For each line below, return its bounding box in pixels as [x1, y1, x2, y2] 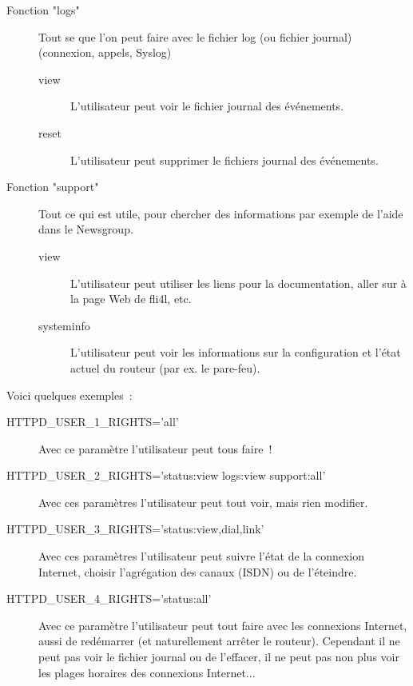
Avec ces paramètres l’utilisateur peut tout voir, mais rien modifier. [38, 493, 368, 510]
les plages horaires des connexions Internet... [38, 664, 256, 680]
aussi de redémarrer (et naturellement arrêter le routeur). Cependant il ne [38, 632, 400, 649]
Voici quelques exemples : [6, 386, 133, 403]
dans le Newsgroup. [38, 221, 133, 237]
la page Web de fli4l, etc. [70, 290, 192, 307]
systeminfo [38, 317, 90, 333]
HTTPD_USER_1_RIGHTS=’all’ [6, 413, 179, 430]
